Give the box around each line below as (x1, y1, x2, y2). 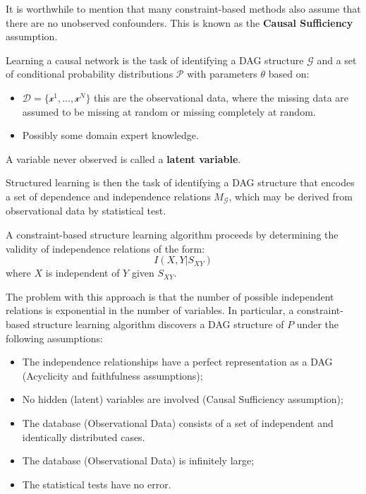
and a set (317, 52, 357, 67)
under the (296, 316, 338, 331)
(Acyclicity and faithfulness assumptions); (22, 368, 203, 382)
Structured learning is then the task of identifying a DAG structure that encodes (6, 175, 355, 190)
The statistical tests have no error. (22, 476, 171, 491)
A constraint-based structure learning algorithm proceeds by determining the (6, 227, 338, 241)
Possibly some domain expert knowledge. (22, 128, 199, 143)
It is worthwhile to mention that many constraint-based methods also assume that (6, 1, 361, 16)
